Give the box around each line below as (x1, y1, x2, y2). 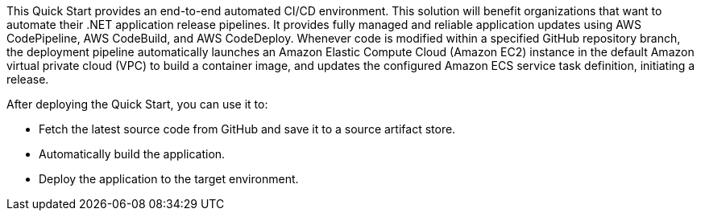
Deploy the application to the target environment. (39, 172, 299, 186)
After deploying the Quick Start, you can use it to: (6, 97, 268, 111)
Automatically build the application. (39, 147, 226, 161)
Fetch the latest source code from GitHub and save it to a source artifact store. (39, 122, 456, 136)
